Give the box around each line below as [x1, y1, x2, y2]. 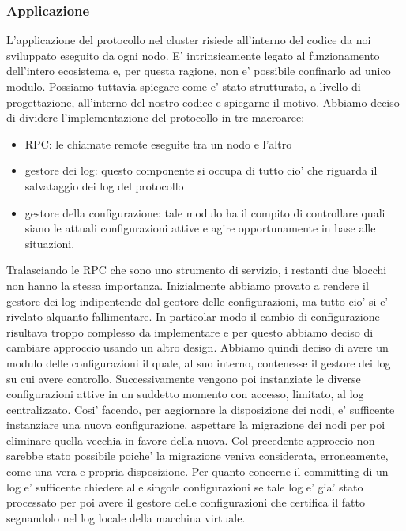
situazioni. [24, 235, 75, 251]
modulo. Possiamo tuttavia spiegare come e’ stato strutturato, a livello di [6, 78, 361, 94]
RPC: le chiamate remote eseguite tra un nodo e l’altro [24, 135, 292, 152]
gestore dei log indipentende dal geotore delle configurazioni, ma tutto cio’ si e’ [6, 292, 389, 309]
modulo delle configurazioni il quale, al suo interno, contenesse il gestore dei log [6, 354, 391, 371]
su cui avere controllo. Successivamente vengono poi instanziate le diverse [6, 370, 361, 386]
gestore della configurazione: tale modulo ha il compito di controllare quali [24, 204, 385, 220]
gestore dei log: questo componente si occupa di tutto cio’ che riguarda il [24, 162, 378, 179]
